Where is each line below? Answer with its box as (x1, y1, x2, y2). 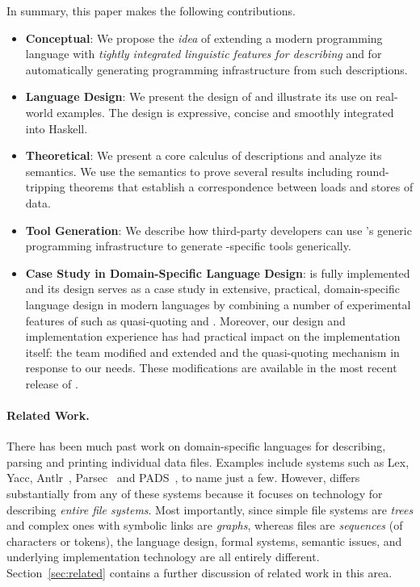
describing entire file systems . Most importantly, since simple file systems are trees (6, 501, 414, 518)
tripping (25, 178, 65, 195)
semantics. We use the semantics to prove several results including (25, 162, 353, 179)
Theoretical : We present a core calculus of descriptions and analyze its (25, 147, 382, 164)
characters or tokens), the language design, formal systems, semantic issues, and (6, 532, 402, 549)
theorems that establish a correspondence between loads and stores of (69, 178, 414, 195)
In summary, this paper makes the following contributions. (6, 2, 296, 19)
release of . (25, 375, 78, 392)
